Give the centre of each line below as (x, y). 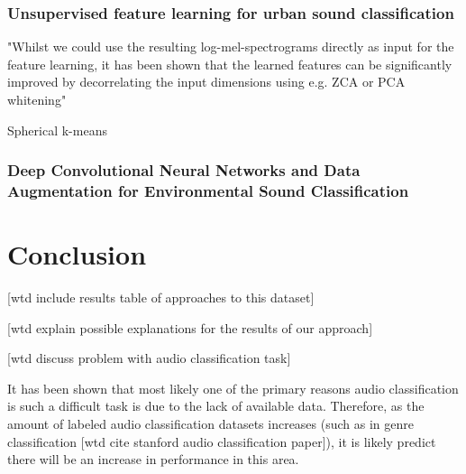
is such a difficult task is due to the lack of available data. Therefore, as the (216, 406)
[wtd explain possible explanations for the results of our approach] (190, 327)
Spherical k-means (57, 130)
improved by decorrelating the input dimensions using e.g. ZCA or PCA (206, 82)
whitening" (37, 99)
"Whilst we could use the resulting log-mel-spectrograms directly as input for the (231, 46)
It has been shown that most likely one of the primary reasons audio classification (233, 388)
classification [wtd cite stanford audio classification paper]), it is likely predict (222, 441)
